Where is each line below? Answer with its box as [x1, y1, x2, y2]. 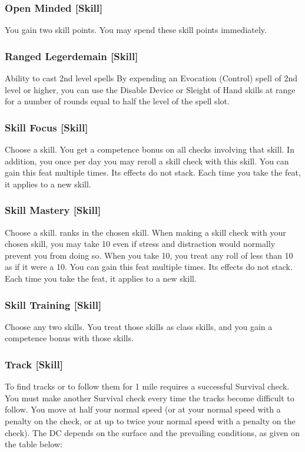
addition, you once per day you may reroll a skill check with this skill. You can [5, 154, 289, 167]
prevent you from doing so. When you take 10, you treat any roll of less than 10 [5, 249, 293, 261]
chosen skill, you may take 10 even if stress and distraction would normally [5, 237, 276, 250]
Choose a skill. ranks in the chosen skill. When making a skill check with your [5, 226, 286, 238]
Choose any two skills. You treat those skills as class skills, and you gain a [5, 320, 273, 332]
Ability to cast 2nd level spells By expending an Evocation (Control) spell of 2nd [5, 72, 297, 84]
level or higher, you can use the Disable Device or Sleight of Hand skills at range [5, 83, 296, 95]
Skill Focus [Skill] [5, 120, 88, 134]
